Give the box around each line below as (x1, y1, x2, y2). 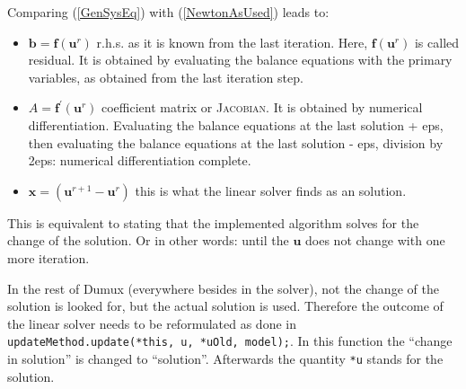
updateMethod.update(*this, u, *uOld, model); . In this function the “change (7, 332, 453, 350)
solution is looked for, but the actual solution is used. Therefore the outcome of (7, 296, 444, 315)
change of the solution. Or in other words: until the (7, 231, 289, 250)
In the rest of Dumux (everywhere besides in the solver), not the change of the (7, 278, 439, 297)
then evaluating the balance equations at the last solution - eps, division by (28, 133, 444, 152)
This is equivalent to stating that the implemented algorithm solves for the (7, 213, 419, 232)
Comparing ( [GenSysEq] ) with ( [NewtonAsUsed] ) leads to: (7, 3, 330, 21)
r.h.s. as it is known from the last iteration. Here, (96, 32, 368, 51)
